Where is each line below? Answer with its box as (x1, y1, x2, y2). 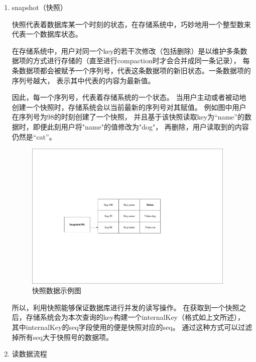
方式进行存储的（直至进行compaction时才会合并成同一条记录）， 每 (33, 55, 250, 66)
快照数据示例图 (32, 285, 81, 296)
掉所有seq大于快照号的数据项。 (12, 331, 113, 342)
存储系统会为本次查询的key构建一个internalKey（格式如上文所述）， (26, 312, 245, 322)
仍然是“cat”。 (12, 131, 56, 142)
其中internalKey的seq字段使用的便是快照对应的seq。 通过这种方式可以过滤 (12, 321, 252, 332)
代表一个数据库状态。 (12, 29, 82, 39)
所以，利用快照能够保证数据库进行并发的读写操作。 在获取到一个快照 (12, 302, 239, 312)
